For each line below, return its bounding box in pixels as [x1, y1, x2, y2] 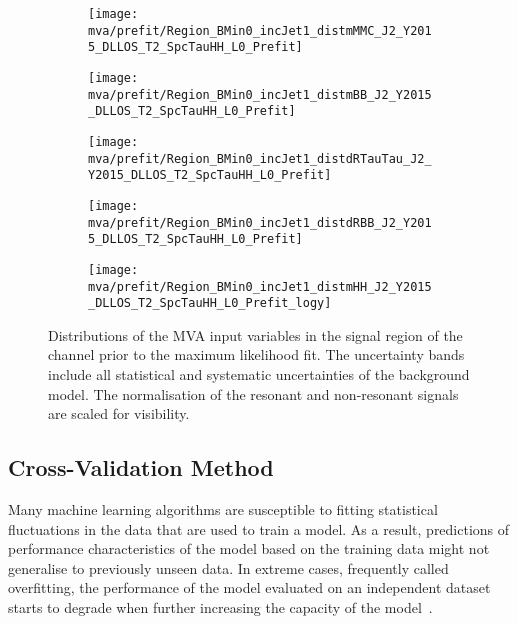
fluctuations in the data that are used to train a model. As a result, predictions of [8, 518, 510, 539]
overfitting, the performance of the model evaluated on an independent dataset [8, 577, 491, 598]
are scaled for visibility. [48, 403, 190, 424]
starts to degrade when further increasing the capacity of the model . [8, 596, 433, 617]
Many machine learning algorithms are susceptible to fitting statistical [8, 499, 438, 520]
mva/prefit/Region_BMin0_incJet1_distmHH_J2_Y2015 [88, 279, 432, 294]
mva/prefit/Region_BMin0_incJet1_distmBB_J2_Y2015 [88, 87, 432, 102]
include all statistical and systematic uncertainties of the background [48, 364, 470, 385]
